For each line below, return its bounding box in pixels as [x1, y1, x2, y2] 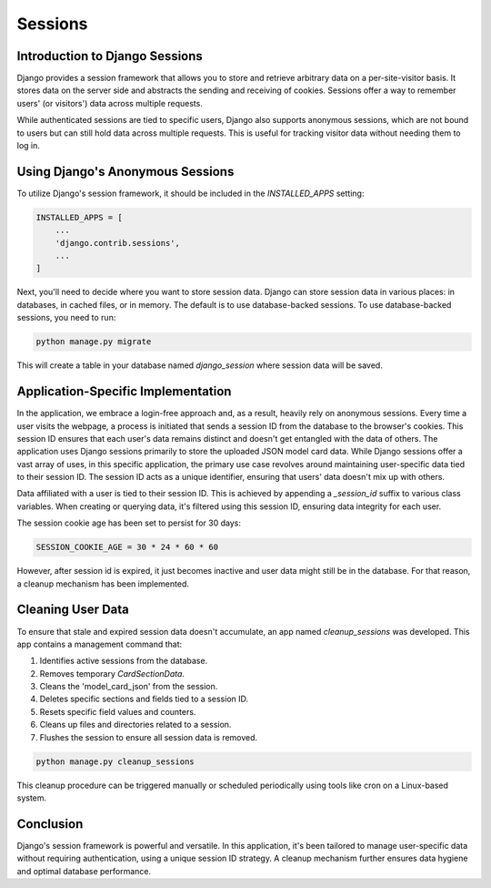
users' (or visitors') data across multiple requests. [16, 97, 204, 108]
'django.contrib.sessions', [55, 238, 181, 248]
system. [16, 792, 47, 803]
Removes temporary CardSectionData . [39, 668, 185, 679]
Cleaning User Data [16, 602, 129, 618]
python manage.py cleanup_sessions [35, 756, 195, 767]
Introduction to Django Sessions [16, 48, 204, 64]
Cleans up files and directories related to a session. [39, 720, 232, 730]
